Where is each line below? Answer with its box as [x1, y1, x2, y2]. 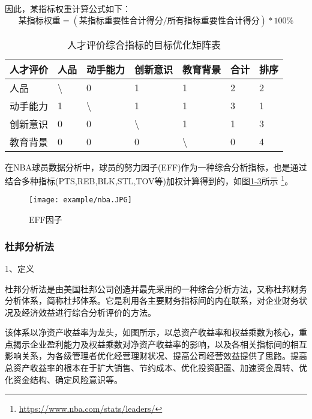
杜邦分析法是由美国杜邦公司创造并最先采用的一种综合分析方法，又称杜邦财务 [5, 282, 307, 295]
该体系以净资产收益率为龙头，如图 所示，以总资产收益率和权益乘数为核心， [5, 326, 299, 339]
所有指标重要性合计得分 [167, 16, 260, 25]
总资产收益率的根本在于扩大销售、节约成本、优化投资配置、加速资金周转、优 [5, 361, 307, 374]
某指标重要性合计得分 [79, 16, 163, 25]
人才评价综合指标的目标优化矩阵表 [67, 37, 221, 52]
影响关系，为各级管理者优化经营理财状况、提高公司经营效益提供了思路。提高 [5, 349, 307, 362]
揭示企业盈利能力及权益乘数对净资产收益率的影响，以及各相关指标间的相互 [13, 337, 307, 350]
